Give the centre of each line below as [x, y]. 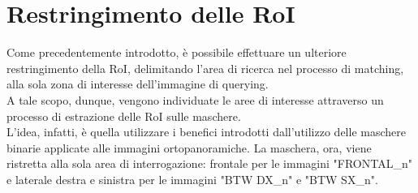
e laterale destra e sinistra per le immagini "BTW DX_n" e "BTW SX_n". [192, 179]
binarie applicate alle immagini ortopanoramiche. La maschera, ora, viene [189, 147]
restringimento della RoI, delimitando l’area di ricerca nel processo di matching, [205, 68]
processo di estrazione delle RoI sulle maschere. [124, 116]
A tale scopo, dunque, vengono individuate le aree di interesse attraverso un [195, 99]
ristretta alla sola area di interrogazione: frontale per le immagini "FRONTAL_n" [209, 163]
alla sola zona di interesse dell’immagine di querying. [138, 84]
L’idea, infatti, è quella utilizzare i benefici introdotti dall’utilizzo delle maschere [206, 132]
